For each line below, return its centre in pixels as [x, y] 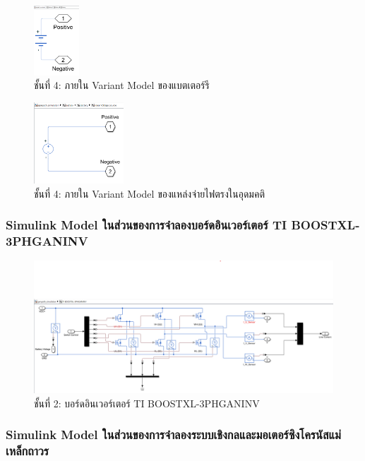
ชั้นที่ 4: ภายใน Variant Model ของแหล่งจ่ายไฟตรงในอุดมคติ [149, 193]
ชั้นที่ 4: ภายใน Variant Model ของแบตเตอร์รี [122, 85]
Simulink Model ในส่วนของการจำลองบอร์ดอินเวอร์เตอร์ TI [146, 225]
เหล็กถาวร [27, 451]
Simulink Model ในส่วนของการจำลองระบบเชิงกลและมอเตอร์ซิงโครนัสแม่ [173, 435]
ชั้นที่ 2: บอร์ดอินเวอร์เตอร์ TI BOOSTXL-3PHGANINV [147, 403]
